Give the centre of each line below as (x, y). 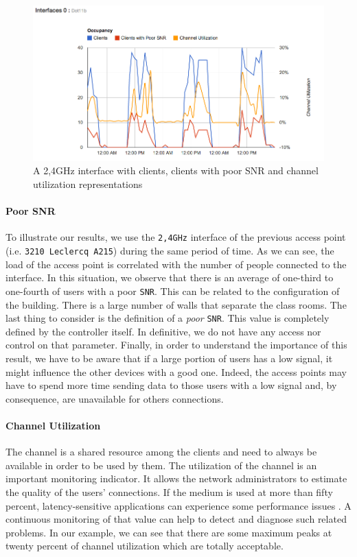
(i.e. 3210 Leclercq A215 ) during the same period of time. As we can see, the (170, 251)
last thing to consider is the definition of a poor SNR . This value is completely (168, 318)
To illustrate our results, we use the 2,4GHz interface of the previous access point (176, 237)
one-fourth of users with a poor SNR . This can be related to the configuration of (173, 291)
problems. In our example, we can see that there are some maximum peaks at (169, 532)
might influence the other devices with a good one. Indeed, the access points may (176, 371)
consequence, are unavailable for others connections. (115, 398)
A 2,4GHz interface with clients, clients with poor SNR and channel (176, 170)
